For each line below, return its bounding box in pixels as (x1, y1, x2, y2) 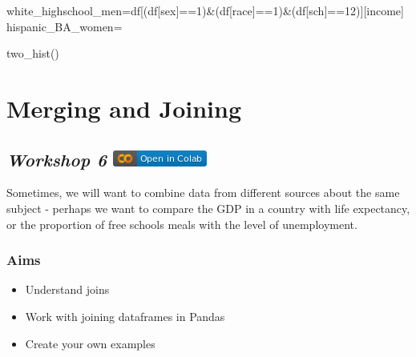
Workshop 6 (6, 146, 107, 171)
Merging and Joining (6, 91, 241, 124)
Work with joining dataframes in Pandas (25, 307, 225, 324)
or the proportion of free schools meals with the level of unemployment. (6, 215, 357, 232)
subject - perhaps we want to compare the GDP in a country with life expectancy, (6, 199, 410, 216)
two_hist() (6, 45, 59, 62)
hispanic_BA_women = (6, 18, 123, 34)
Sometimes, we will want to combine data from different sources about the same (6, 184, 400, 201)
